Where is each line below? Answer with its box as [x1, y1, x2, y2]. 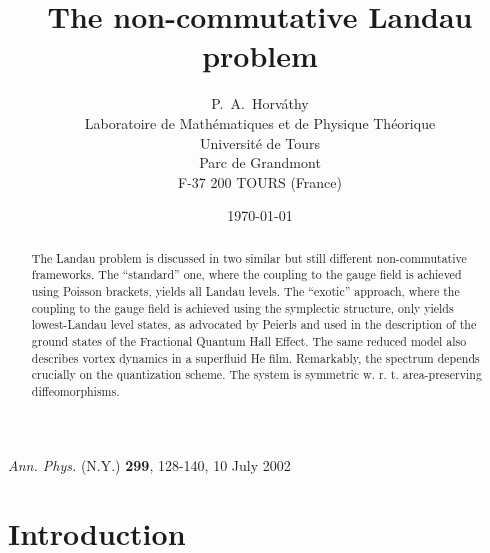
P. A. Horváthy [211, 93, 309, 114]
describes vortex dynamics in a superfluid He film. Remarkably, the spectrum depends [31, 349, 480, 366]
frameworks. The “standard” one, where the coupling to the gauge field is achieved [31, 266, 462, 283]
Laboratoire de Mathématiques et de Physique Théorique [84, 112, 436, 133]
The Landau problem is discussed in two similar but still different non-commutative [31, 249, 467, 266]
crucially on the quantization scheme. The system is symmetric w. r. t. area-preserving [31, 366, 482, 383]
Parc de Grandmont [199, 152, 321, 173]
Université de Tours [199, 132, 320, 153]
